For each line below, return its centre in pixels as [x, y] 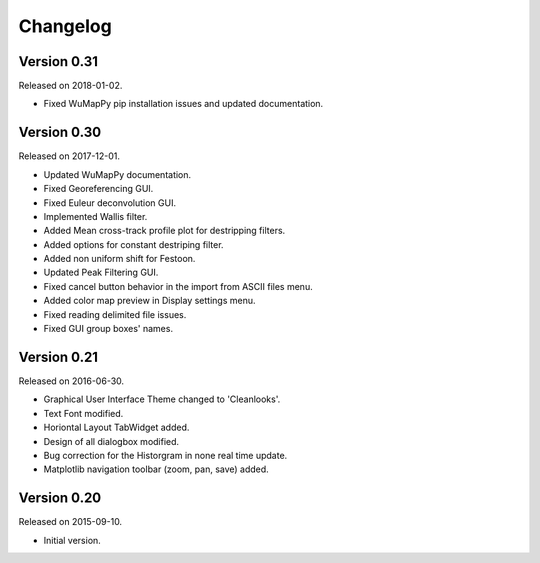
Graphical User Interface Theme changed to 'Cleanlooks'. [162, 399]
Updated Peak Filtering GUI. [101, 272]
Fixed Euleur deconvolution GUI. [110, 202]
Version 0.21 [58, 356]
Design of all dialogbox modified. [111, 441]
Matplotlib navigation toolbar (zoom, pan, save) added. [156, 469]
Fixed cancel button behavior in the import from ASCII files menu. [178, 286]
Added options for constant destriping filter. [133, 244]
